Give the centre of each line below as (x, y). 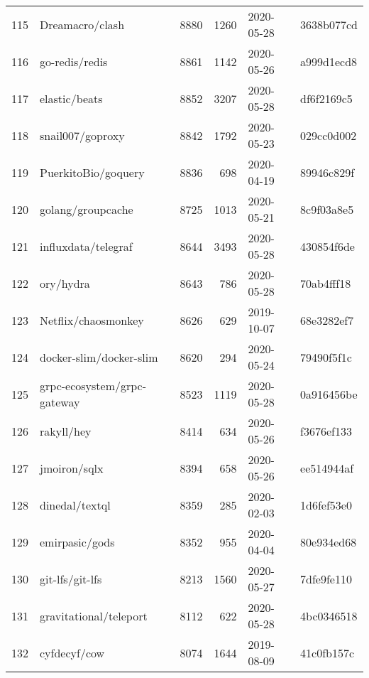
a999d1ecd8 (329, 61)
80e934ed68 (329, 542)
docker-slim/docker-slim (99, 357)
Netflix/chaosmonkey (92, 320)
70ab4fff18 (326, 283)
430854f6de (327, 246)
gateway (60, 402)
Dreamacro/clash (82, 24)
